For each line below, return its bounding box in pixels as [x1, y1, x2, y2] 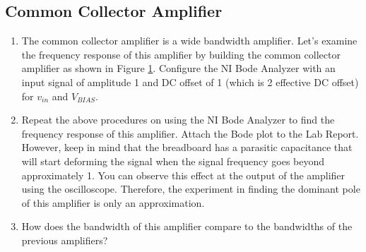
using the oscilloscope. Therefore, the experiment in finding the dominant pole [21, 181, 360, 196]
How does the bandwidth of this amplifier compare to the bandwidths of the [21, 219, 353, 234]
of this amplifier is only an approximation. [21, 195, 205, 210]
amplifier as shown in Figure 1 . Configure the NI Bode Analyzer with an [21, 61, 336, 76]
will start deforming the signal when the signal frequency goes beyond [21, 153, 325, 168]
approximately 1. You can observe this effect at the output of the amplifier [21, 167, 346, 182]
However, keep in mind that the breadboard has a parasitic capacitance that [21, 140, 353, 155]
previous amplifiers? [21, 232, 108, 247]
